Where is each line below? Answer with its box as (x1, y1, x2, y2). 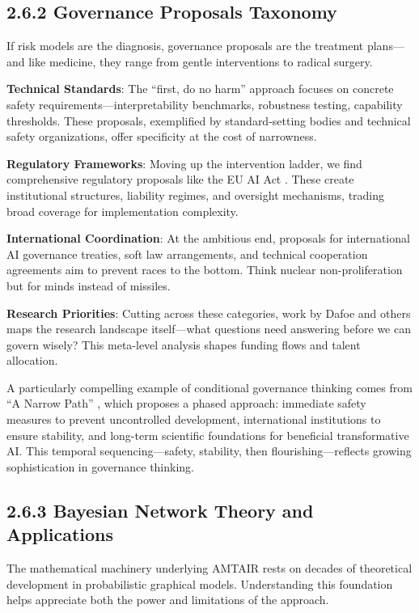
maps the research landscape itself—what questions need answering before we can (6, 320, 411, 337)
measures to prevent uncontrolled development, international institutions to (6, 411, 381, 428)
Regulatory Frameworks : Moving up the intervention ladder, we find (6, 154, 362, 171)
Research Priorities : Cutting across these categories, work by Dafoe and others (6, 304, 411, 321)
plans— (366, 37, 404, 54)
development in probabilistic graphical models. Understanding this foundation (6, 575, 393, 592)
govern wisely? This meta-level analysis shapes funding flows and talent (6, 336, 361, 353)
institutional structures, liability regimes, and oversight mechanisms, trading (6, 186, 385, 203)
